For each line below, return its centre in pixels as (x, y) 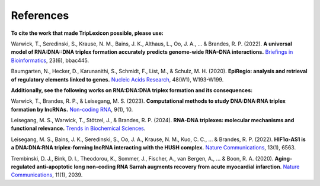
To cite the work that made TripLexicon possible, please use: (87, 33)
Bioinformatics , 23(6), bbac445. (50, 60)
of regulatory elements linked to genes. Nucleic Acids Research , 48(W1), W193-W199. (117, 79)
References (40, 15)
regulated (23, 167)
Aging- (284, 158)
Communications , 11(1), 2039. (47, 175)
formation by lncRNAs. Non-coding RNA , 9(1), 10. (72, 109)
